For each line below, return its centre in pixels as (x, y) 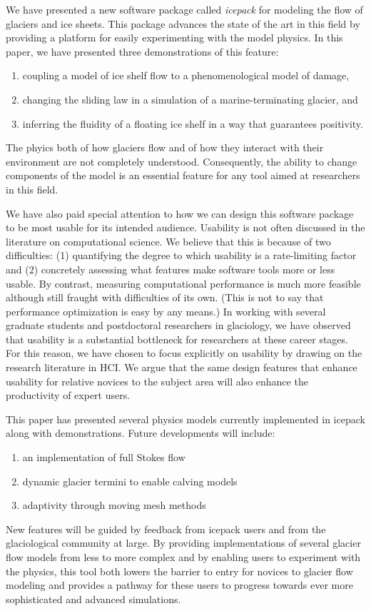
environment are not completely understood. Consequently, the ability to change (182, 161)
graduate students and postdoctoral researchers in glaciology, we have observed (178, 325)
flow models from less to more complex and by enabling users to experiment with (183, 557)
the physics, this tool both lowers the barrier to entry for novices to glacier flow (179, 571)
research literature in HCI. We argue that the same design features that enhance (182, 367)
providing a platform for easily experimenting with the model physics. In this (174, 37)
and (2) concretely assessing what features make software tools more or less (171, 269)
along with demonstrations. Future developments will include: (141, 433)
